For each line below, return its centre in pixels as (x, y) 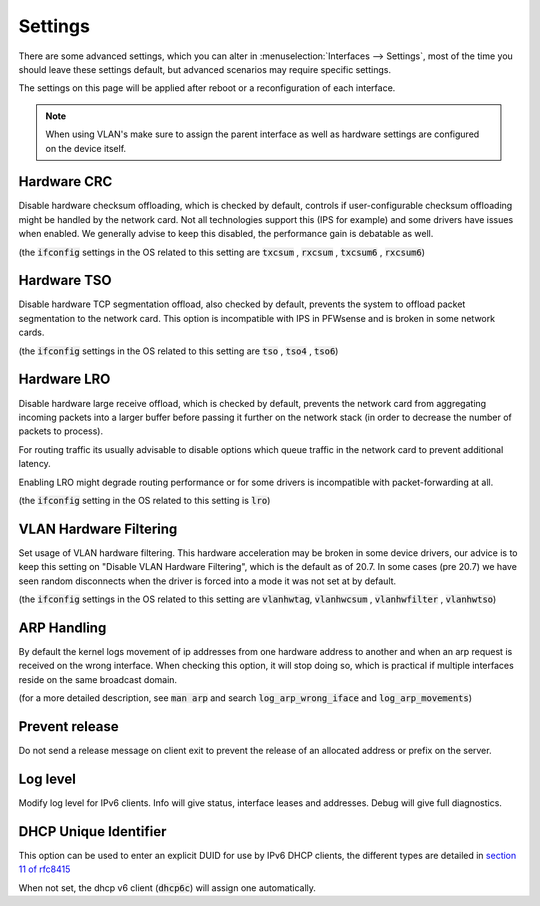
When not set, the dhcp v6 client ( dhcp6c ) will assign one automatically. (167, 887)
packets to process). (61, 431)
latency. (35, 464)
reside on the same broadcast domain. (98, 679)
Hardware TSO (65, 280)
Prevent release (68, 726)
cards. (31, 332)
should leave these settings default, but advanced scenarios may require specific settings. (205, 69)
